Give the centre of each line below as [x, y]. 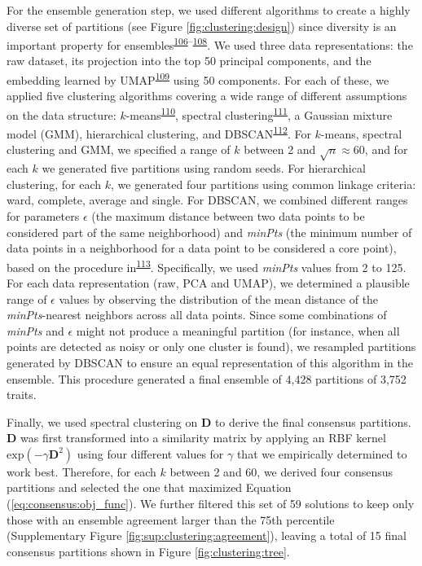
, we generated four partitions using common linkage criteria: [264, 184]
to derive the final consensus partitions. [313, 421]
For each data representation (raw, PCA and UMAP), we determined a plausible [208, 282]
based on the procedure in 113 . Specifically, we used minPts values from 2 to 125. [207, 265]
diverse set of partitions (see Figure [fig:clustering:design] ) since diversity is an [202, 26]
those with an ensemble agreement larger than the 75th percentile [171, 519]
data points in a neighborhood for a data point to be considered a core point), [202, 248]
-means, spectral [361, 133]
